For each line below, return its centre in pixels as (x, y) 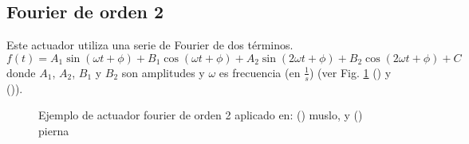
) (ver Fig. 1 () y (350, 72)
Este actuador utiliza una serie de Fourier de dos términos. (150, 45)
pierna (54, 130)
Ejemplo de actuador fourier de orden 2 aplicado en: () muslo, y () (201, 115)
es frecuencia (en (260, 72)
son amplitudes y (163, 72)
